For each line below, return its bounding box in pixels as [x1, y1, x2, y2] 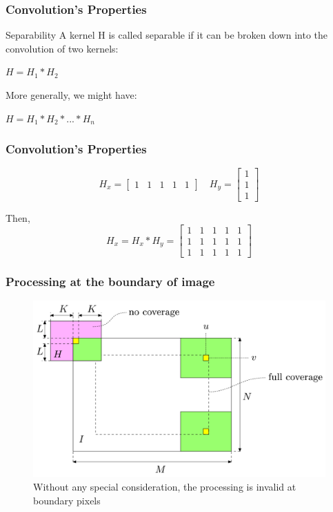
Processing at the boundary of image [6, 273, 215, 290]
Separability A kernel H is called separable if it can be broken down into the [6, 28, 327, 42]
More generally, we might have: [6, 88, 137, 102]
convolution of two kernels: [6, 41, 119, 55]
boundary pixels [33, 493, 101, 507]
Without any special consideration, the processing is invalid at [33, 480, 296, 494]
